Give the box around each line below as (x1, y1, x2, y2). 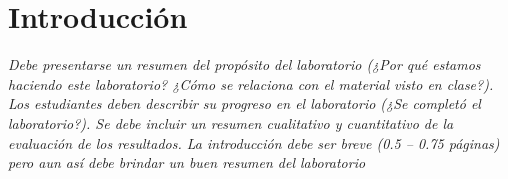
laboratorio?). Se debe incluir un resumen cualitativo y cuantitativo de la (8, 112, 454, 133)
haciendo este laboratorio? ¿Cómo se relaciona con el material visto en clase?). (8, 73, 494, 94)
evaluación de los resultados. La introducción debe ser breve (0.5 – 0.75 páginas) (8, 132, 500, 153)
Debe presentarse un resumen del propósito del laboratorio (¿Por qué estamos (8, 54, 481, 75)
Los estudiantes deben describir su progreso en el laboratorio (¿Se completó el (8, 93, 481, 114)
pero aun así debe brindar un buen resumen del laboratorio (8, 152, 366, 173)
